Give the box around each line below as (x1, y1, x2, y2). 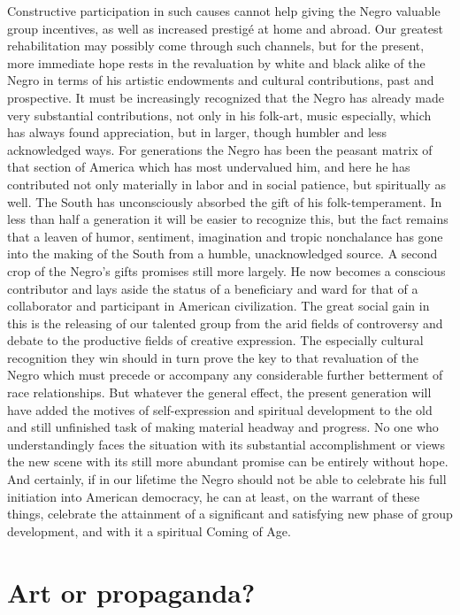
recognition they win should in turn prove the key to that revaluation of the (7, 348, 418, 366)
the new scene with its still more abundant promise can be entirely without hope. (7, 452, 448, 471)
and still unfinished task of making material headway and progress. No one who (7, 418, 439, 436)
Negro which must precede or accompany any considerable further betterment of (7, 365, 443, 384)
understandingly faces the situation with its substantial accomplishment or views (7, 434, 445, 453)
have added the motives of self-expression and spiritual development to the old (7, 400, 433, 419)
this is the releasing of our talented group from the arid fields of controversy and (7, 313, 443, 332)
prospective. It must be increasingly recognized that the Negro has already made (7, 88, 444, 106)
